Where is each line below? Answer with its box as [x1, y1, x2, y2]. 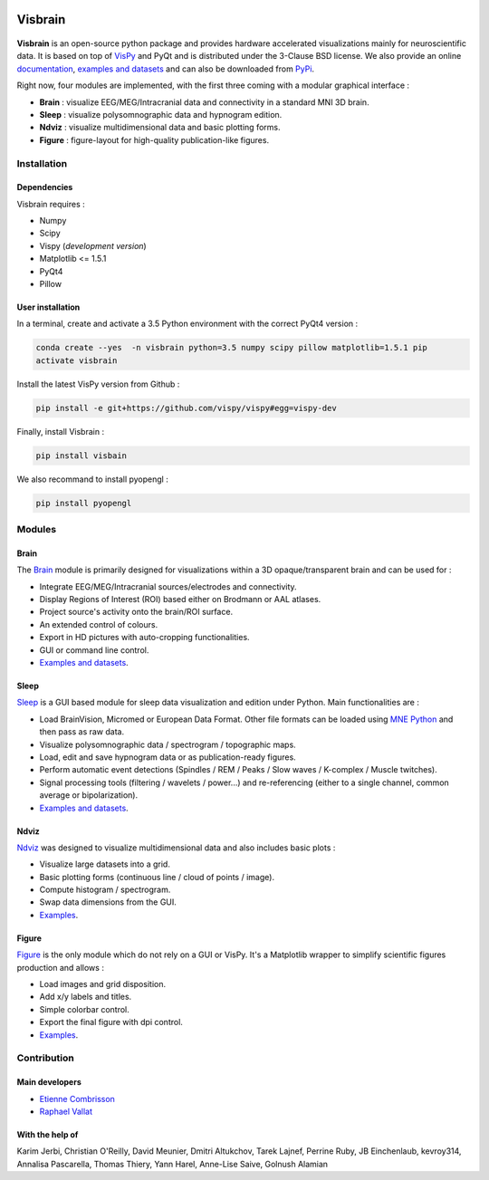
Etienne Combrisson [39, 1093, 115, 1104]
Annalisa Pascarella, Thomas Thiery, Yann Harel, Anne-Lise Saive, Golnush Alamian [16, 1158, 329, 1169]
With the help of [16, 1128, 79, 1140]
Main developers [16, 1077, 81, 1088]
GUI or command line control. [39, 644, 149, 656]
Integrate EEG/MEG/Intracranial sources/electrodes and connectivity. [39, 580, 298, 592]
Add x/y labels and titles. [39, 992, 132, 1003]
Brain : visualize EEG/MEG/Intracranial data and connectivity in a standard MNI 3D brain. [39, 96, 370, 108]
